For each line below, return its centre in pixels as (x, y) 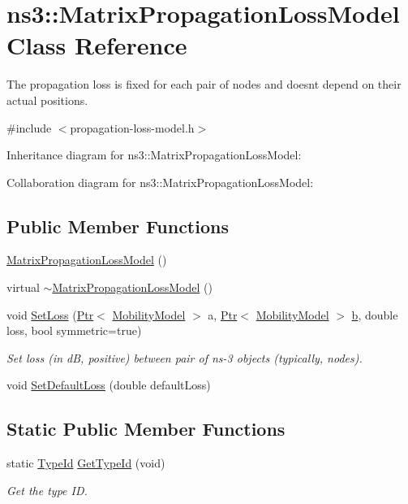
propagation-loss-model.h (132, 127)
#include (29, 127)
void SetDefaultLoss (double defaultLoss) (109, 385)
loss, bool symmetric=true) (74, 330)
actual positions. (47, 100)
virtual (23, 287)
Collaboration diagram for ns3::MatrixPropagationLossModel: (160, 182)
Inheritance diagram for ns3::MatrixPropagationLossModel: (154, 155)
